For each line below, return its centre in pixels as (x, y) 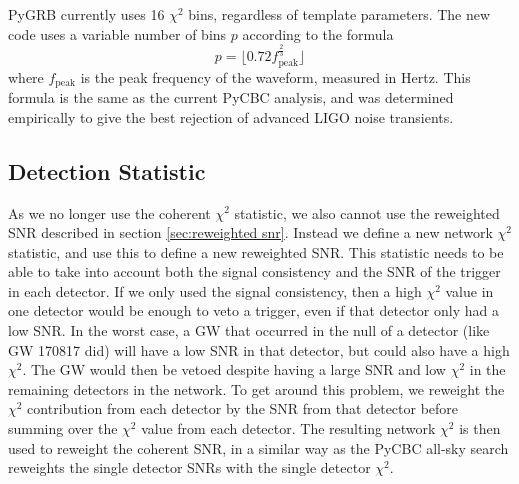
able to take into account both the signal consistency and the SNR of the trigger (254, 271)
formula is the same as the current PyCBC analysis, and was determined (231, 97)
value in (469, 290)
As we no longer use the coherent (109, 212)
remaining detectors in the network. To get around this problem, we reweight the (256, 388)
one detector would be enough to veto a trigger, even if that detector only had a (253, 310)
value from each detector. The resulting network (288, 428)
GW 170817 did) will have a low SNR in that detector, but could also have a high (259, 349)
